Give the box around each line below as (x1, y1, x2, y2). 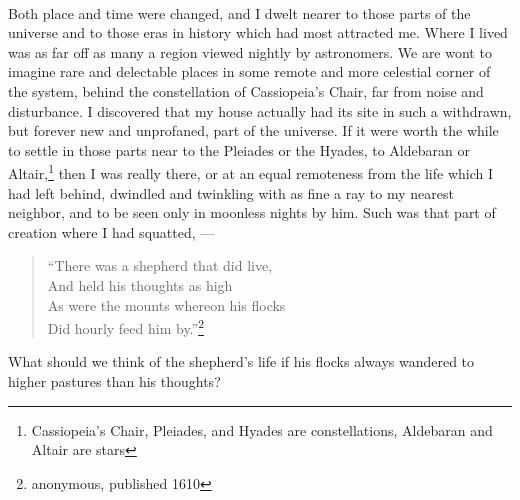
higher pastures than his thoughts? (8, 371, 221, 391)
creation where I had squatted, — (8, 221, 215, 242)
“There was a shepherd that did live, (47, 255, 273, 276)
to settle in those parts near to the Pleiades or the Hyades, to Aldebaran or (8, 139, 470, 160)
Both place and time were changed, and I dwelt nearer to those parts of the (8, 2, 471, 23)
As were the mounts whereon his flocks (47, 294, 286, 315)
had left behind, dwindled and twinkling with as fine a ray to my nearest (8, 182, 454, 203)
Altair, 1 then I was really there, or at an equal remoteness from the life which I (8, 160, 494, 183)
